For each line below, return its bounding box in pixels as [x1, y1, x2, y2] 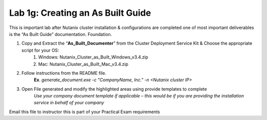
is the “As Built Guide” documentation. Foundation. [9, 31, 112, 37]
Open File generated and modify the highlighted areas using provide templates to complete [21, 86, 207, 92]
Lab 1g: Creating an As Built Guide [9, 7, 151, 18]
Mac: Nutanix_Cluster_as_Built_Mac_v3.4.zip [38, 61, 129, 67]
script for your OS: [21, 47, 59, 53]
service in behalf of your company [34, 100, 104, 106]
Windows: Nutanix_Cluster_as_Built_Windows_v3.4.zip [38, 54, 148, 60]
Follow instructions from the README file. [21, 70, 106, 76]
